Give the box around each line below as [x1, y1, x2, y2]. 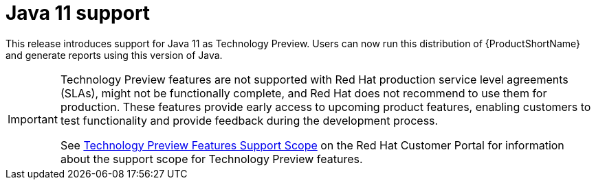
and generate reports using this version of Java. [5, 49, 223, 61]
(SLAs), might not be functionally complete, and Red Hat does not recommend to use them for [60, 86, 547, 100]
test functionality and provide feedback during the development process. [60, 113, 439, 127]
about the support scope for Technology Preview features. [60, 151, 363, 166]
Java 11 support [5, 1, 151, 25]
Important [8, 112, 58, 126]
